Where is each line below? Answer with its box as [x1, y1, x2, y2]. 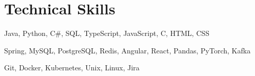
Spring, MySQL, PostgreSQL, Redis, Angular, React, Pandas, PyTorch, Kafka [4, 45, 251, 55]
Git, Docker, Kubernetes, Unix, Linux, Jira [4, 62, 140, 73]
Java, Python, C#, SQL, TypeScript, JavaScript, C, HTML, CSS [4, 28, 210, 39]
